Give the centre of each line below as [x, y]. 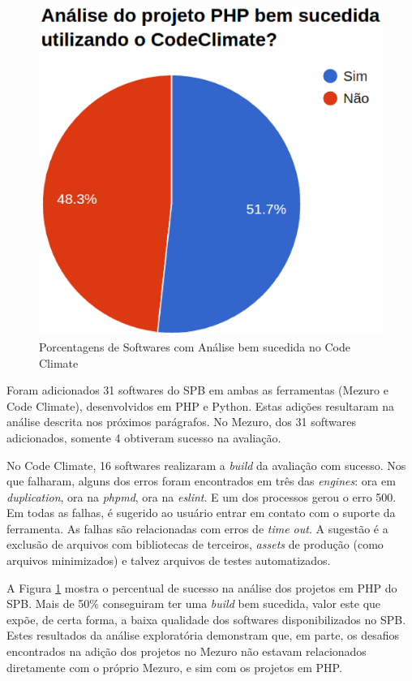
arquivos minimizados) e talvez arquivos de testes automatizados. [169, 560]
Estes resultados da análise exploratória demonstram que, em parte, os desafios [203, 635]
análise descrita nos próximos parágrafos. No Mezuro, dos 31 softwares [181, 422]
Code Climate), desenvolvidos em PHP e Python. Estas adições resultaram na [201, 405]
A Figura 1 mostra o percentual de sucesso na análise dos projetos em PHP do [202, 587]
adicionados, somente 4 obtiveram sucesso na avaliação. [144, 437]
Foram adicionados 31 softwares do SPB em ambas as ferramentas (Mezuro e [197, 390]
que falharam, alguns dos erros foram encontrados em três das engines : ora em [201, 481]
